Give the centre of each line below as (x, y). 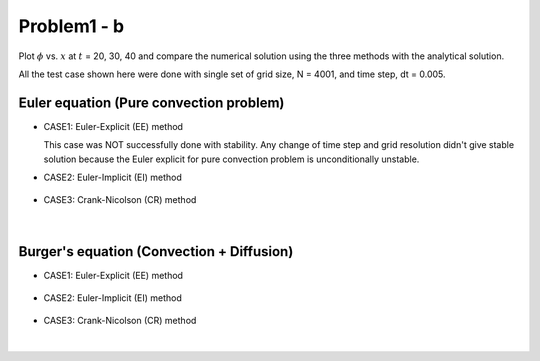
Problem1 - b (71, 26)
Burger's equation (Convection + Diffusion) (156, 251)
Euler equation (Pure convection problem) (151, 102)
